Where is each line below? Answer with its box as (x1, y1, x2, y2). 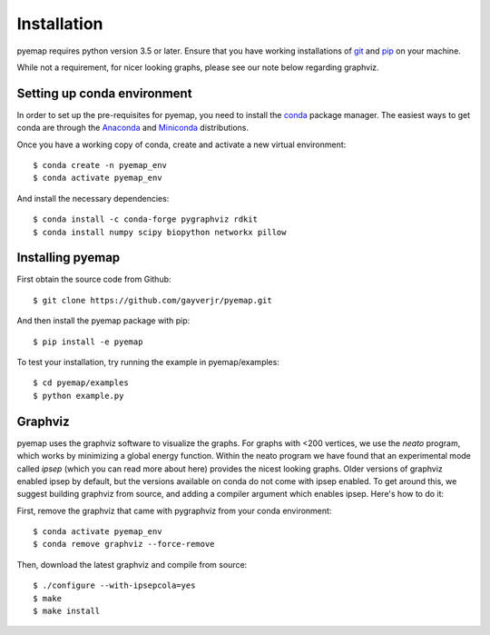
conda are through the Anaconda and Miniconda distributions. (16, 123, 250, 134)
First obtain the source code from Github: (16, 273, 171, 285)
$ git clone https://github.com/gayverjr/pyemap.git (33, 295, 272, 305)
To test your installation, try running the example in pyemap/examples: (16, 357, 280, 368)
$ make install (33, 606, 101, 617)
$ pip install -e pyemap (33, 336, 143, 347)
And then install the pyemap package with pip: (16, 315, 191, 326)
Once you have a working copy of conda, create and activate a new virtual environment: (16, 139, 347, 150)
